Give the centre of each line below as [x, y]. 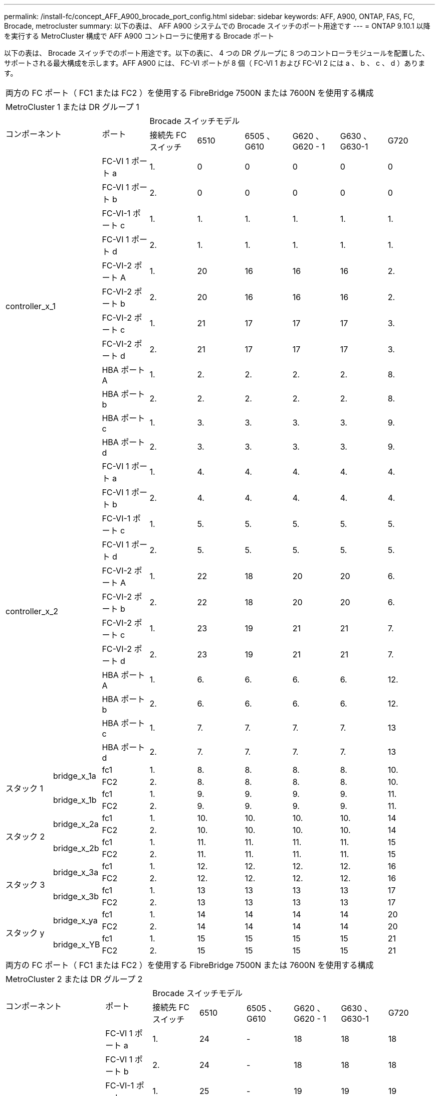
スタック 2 [25, 837]
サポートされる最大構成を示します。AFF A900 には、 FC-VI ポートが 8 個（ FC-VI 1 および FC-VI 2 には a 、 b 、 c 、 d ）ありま [215, 63]
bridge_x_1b [75, 800]
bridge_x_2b [76, 848]
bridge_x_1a [74, 776]
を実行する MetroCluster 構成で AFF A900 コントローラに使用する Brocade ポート [139, 36]
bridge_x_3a [76, 872]
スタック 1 [25, 788]
